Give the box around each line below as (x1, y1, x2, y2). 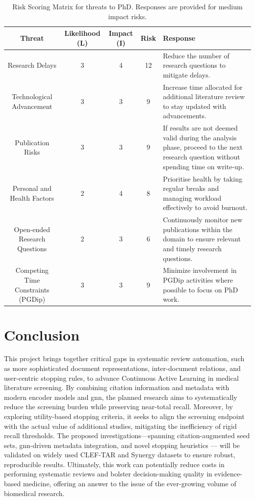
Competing (15, 265, 49, 275)
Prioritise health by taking (163, 173, 242, 184)
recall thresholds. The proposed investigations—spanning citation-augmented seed (4, 430, 250, 441)
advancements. (163, 110, 206, 121)
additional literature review (163, 91, 245, 102)
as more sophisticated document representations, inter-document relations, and (4, 363, 241, 373)
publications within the (163, 224, 232, 234)
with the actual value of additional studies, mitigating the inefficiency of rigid (4, 421, 237, 431)
